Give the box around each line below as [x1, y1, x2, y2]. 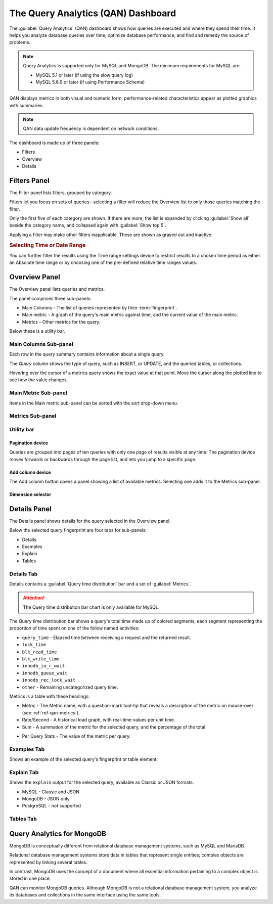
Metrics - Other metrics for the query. [22, 319, 101, 325]
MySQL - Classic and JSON [22, 789, 79, 795]
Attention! [23, 595, 45, 601]
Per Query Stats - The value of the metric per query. [22, 733, 131, 739]
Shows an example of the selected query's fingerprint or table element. [9, 756, 158, 762]
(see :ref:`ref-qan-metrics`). [22, 709, 80, 715]
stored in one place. [9, 875, 51, 882]
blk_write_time [22, 656, 60, 662]
